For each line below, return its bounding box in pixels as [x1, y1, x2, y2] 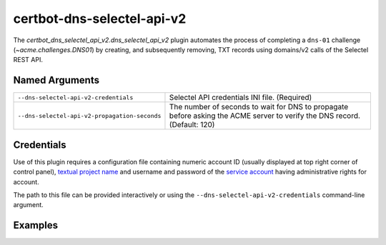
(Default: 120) [169, 120, 215, 130]
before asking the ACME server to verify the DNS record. [169, 111, 361, 121]
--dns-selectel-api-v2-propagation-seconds [17, 111, 162, 119]
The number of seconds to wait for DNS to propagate [169, 102, 349, 112]
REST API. [13, 56, 43, 64]
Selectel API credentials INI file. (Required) [169, 93, 312, 103]
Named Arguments [13, 74, 100, 86]
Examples [13, 219, 59, 231]
